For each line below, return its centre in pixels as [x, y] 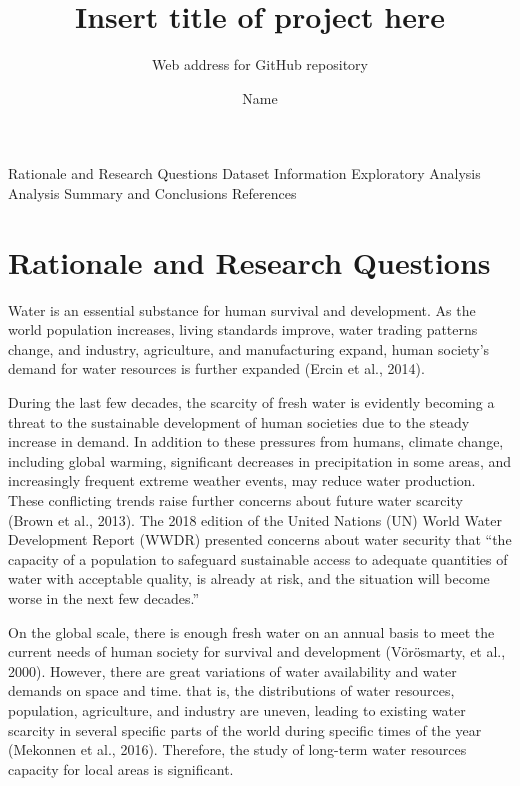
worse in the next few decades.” [104, 597]
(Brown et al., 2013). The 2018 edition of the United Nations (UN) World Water [255, 519]
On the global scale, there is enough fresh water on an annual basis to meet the [251, 631]
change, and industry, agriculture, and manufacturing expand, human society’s [249, 348]
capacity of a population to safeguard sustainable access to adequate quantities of [258, 558]
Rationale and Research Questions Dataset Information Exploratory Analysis [244, 173]
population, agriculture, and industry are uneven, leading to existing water [237, 709]
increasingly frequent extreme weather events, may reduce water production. [242, 480]
